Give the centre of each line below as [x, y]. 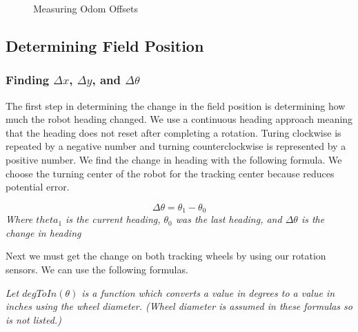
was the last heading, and [229, 219]
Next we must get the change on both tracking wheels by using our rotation [166, 256]
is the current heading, [113, 219]
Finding [28, 80]
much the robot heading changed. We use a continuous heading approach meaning [179, 119]
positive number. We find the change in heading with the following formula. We [174, 159]
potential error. [38, 187]
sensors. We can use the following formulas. [97, 269]
